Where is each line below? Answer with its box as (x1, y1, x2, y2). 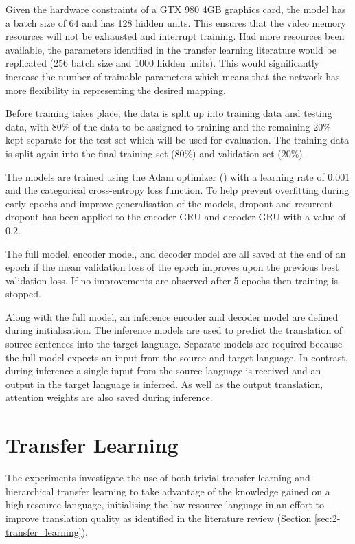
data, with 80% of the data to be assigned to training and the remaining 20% (5, 119, 331, 133)
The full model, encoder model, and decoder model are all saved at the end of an (5, 246, 346, 260)
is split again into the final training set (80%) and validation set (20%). (5, 146, 306, 160)
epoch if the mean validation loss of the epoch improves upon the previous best (5, 260, 339, 274)
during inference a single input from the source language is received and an (5, 363, 321, 378)
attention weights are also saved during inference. (5, 390, 213, 405)
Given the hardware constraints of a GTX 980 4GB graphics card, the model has (5, 2, 346, 16)
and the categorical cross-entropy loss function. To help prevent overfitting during (5, 183, 350, 197)
